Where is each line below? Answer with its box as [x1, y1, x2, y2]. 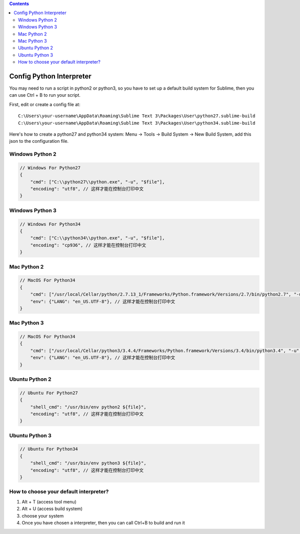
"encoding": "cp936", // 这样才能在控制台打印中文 [30, 242, 146, 248]
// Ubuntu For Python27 [19, 390, 78, 396]
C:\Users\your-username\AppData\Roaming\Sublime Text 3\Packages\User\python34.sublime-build [18, 120, 255, 126]
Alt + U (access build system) [21, 506, 82, 512]
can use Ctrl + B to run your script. [9, 92, 81, 98]
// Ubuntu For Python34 [19, 446, 78, 452]
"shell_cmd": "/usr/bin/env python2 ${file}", [30, 404, 147, 410]
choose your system [21, 512, 64, 518]
